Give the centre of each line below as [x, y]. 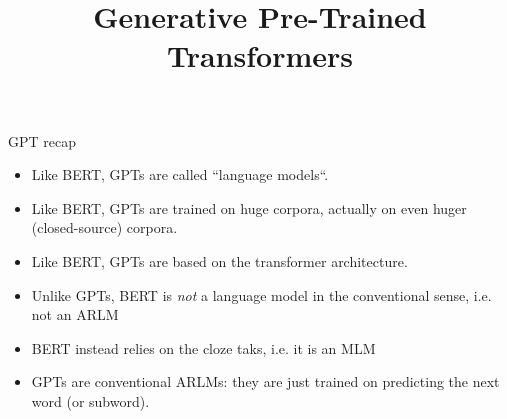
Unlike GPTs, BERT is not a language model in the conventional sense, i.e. [261, 294]
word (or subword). [90, 400]
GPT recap [42, 140]
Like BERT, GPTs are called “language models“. [180, 174]
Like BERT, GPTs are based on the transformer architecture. [219, 260]
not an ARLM [75, 314]
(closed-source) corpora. [104, 227]
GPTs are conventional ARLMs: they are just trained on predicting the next [265, 381]
